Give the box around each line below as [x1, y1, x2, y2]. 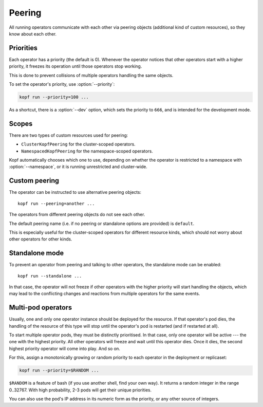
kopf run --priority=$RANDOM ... [19, 368, 99, 373]
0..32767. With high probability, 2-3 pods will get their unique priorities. [9, 387, 152, 393]
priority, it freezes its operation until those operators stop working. [9, 63, 142, 69]
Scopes [9, 119, 33, 128]
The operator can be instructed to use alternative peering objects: [9, 189, 141, 195]
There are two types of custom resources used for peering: [9, 132, 129, 138]
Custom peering [9, 177, 59, 185]
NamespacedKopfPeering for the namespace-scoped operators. [21, 148, 153, 154]
